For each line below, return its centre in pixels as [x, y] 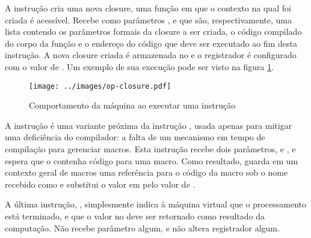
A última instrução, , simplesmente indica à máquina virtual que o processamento [155, 204]
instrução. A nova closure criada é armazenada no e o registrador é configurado [151, 55]
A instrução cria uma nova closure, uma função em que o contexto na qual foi [148, 8]
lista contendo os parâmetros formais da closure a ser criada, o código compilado [153, 31]
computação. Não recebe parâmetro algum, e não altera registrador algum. [142, 228]
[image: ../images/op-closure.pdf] [100, 86]
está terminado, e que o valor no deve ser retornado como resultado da [135, 216]
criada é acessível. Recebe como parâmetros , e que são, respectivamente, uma [149, 19]
